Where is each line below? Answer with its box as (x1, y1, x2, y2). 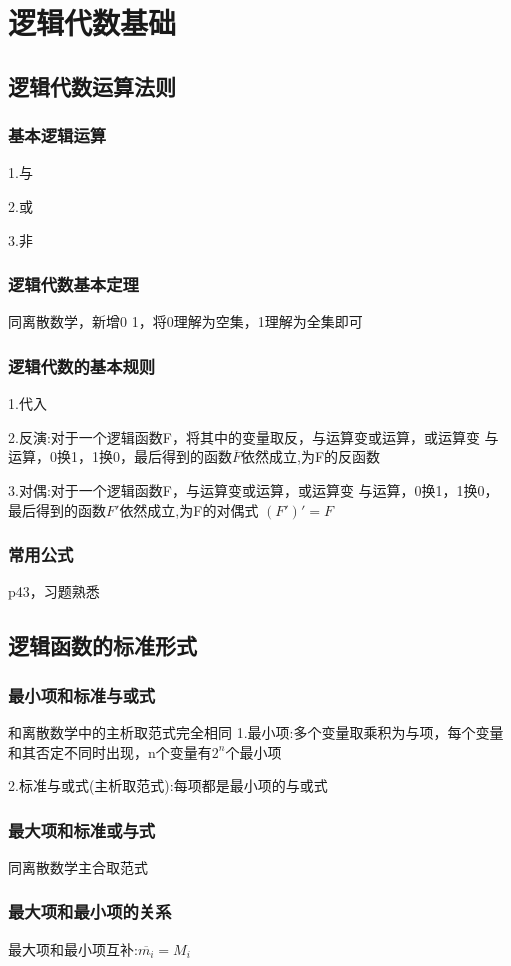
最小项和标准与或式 (8, 682, 156, 707)
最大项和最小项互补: (8, 938, 138, 959)
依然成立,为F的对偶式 (119, 499, 259, 520)
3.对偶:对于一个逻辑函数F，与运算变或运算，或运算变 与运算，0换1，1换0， (8, 479, 499, 500)
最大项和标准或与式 (8, 817, 156, 842)
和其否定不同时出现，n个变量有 (8, 741, 212, 762)
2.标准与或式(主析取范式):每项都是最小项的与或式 (8, 775, 328, 796)
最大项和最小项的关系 (8, 899, 172, 924)
